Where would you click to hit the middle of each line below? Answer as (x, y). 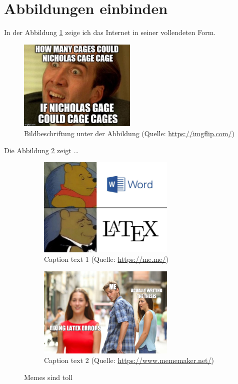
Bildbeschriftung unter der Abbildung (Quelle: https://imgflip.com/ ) (129, 133)
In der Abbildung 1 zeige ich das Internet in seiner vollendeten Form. (110, 32)
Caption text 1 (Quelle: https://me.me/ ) (106, 259)
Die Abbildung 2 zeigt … (41, 150)
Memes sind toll (48, 377)
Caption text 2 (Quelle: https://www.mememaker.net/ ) (129, 360)
